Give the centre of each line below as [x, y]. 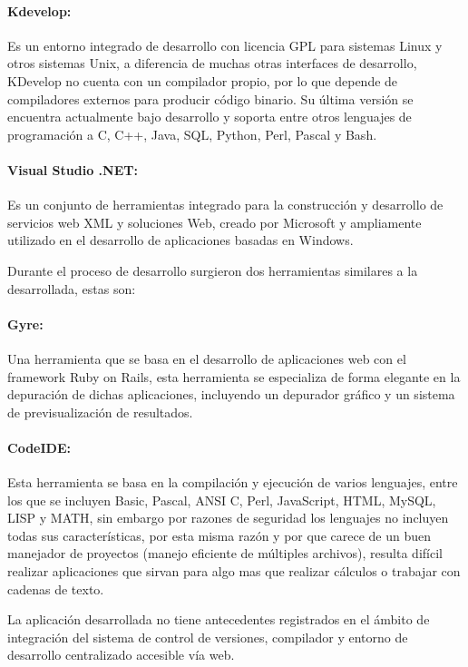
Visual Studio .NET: [73, 169]
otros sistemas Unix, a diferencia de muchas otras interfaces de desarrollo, [212, 63]
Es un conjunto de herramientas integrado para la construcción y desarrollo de [225, 205]
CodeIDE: [39, 447]
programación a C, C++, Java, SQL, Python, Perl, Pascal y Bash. [192, 134]
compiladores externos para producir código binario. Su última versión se [210, 98]
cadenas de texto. [56, 589]
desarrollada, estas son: [72, 288]
